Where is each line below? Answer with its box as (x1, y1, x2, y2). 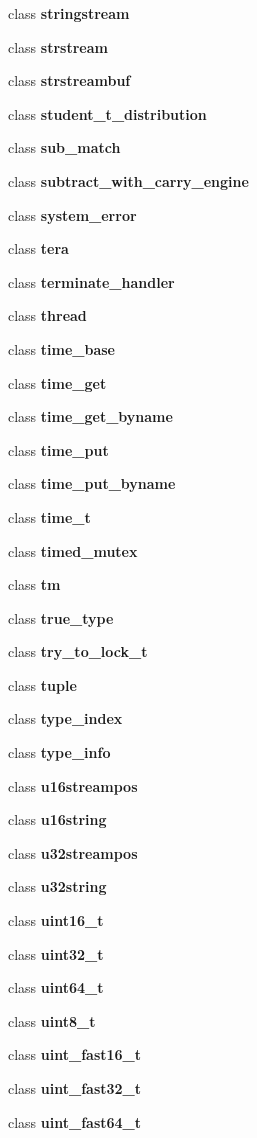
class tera (8, 238, 69, 259)
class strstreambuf (8, 70, 131, 91)
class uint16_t (8, 910, 104, 931)
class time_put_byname (8, 473, 176, 494)
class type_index (8, 708, 123, 729)
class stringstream (8, 3, 130, 23)
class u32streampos (8, 842, 138, 863)
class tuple (8, 674, 77, 695)
